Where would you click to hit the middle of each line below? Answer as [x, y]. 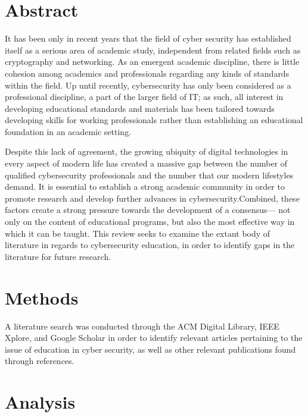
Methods [42, 297]
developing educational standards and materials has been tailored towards [140, 108]
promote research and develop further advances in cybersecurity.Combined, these [152, 198]
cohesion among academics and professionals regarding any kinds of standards [147, 73]
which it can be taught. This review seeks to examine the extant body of [138, 233]
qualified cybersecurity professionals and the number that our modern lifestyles [149, 175]
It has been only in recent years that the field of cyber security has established [148, 38]
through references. [40, 361]
